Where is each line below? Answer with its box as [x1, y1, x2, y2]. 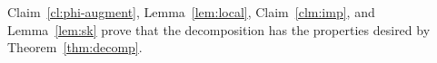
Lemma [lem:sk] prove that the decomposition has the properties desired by [7, 20, 431, 39]
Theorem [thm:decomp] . [7, 38, 143, 57]
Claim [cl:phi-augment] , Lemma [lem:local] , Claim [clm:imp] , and [7, 3, 375, 21]
